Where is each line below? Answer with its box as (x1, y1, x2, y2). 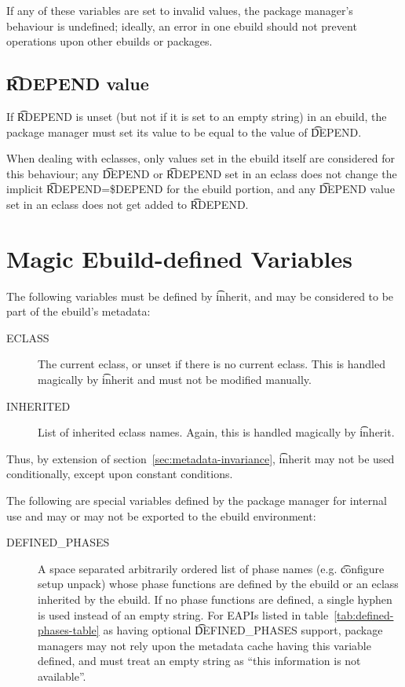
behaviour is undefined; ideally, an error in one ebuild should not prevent (6, 17, 357, 34)
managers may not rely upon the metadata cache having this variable (38, 637, 371, 653)
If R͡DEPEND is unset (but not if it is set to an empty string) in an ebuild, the (6, 108, 387, 124)
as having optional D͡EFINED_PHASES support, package (103, 622, 383, 638)
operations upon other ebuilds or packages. (6, 33, 213, 49)
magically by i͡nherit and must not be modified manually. (38, 371, 312, 388)
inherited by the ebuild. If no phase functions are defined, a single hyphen (38, 590, 392, 607)
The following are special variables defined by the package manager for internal (6, 492, 387, 509)
